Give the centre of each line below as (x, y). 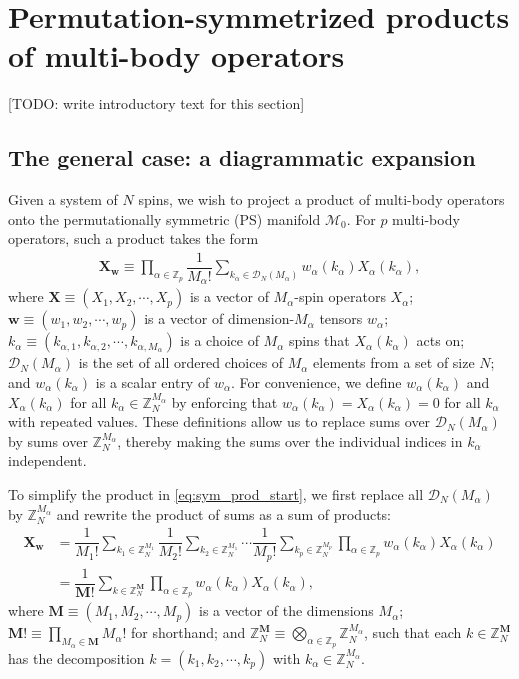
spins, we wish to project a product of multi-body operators (321, 199)
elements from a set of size (394, 362)
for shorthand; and (188, 632)
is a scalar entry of (152, 382)
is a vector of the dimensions (286, 610)
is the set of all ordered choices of (181, 362)
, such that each (413, 632)
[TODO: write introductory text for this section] (156, 103)
